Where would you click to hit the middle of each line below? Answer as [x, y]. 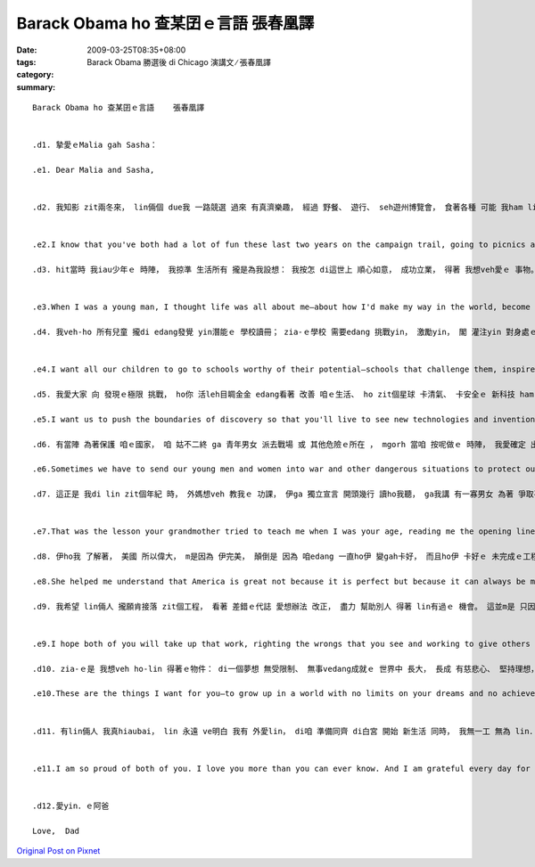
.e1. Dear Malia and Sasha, [94, 170]
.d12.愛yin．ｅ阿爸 [71, 806]
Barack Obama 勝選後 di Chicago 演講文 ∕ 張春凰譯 [179, 61]
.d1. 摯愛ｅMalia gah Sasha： [95, 145]
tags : [26, 61]
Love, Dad [56, 830]
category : [35, 75]
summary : [36, 87]
